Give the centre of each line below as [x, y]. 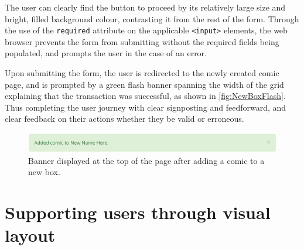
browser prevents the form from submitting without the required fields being [142, 41]
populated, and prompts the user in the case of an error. [106, 53]
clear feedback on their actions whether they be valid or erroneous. [124, 119]
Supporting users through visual [138, 212]
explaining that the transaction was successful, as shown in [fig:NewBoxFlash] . [145, 96]
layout [30, 235]
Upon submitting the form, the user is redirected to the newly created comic [142, 73]
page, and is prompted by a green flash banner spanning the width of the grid [144, 84]
